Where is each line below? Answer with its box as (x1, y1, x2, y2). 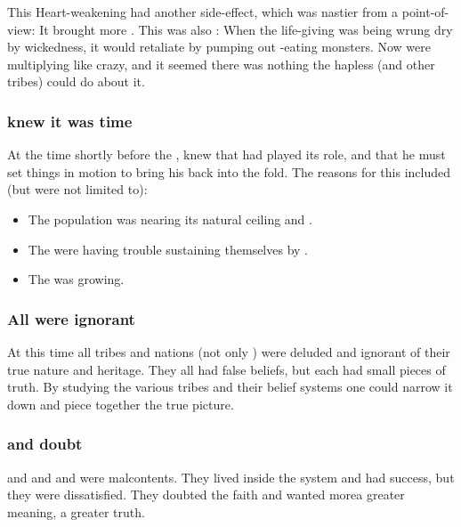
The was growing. (28, 270, 125, 288)
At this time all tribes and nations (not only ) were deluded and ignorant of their (7, 342, 450, 361)
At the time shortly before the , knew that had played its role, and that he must (7, 145, 446, 164)
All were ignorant (7, 307, 135, 329)
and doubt (7, 433, 83, 455)
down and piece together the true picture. (7, 394, 234, 413)
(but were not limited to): (7, 180, 148, 199)
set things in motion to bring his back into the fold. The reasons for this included (7, 162, 450, 181)
